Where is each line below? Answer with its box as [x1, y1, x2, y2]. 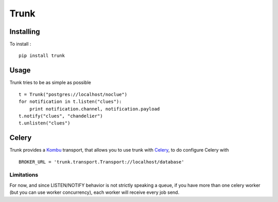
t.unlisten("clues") [19, 120, 71, 126]
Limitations [9, 171, 39, 178]
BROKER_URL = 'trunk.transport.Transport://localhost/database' [19, 159, 185, 164]
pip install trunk [19, 53, 65, 59]
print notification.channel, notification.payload [29, 106, 160, 112]
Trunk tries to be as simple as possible [9, 80, 91, 86]
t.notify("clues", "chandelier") [19, 113, 103, 119]
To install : [9, 41, 31, 47]
